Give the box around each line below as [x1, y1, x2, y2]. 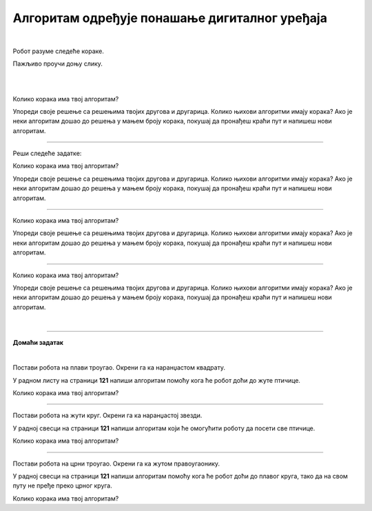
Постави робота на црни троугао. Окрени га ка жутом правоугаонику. [12, 459, 220, 468]
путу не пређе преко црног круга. [12, 481, 113, 490]
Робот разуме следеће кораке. [12, 47, 105, 55]
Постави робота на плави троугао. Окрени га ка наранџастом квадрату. [12, 363, 225, 372]
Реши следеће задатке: [12, 149, 82, 158]
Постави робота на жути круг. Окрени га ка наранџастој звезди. [12, 411, 203, 420]
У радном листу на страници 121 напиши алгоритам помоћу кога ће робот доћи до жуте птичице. [12, 376, 301, 384]
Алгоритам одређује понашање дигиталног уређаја [12, 10, 327, 26]
